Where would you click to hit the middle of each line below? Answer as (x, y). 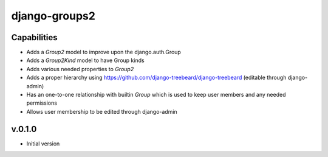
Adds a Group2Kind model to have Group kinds (86, 60)
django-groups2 (53, 16)
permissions (42, 103)
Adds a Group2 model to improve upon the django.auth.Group (104, 52)
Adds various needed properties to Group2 (80, 69)
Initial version (43, 144)
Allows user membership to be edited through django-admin (102, 111)
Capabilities (34, 37)
